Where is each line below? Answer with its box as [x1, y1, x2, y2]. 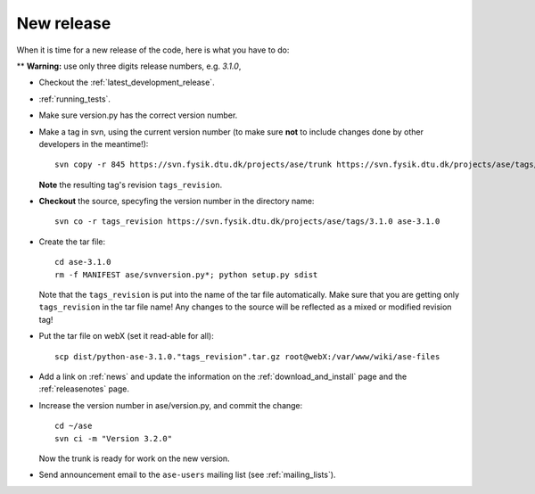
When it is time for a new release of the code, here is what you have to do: [16, 45, 290, 55]
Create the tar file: [38, 236, 106, 247]
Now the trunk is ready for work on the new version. [38, 453, 231, 464]
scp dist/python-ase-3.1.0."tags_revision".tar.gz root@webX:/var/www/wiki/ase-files [54, 351, 440, 361]
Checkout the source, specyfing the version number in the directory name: [38, 196, 315, 207]
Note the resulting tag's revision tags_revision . [38, 179, 223, 190]
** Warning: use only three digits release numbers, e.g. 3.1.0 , [16, 61, 242, 71]
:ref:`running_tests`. [38, 94, 111, 104]
